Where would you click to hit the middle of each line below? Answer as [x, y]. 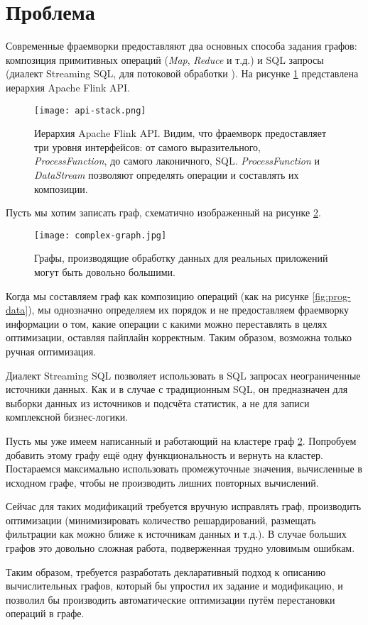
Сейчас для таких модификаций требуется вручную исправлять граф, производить [184, 506]
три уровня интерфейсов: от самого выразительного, [147, 146]
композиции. [61, 188]
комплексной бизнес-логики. [67, 417]
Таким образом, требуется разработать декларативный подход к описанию [166, 571]
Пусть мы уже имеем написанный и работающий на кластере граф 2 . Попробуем [181, 440]
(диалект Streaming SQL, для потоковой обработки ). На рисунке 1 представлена [182, 73]
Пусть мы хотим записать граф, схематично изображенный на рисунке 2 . [163, 212]
